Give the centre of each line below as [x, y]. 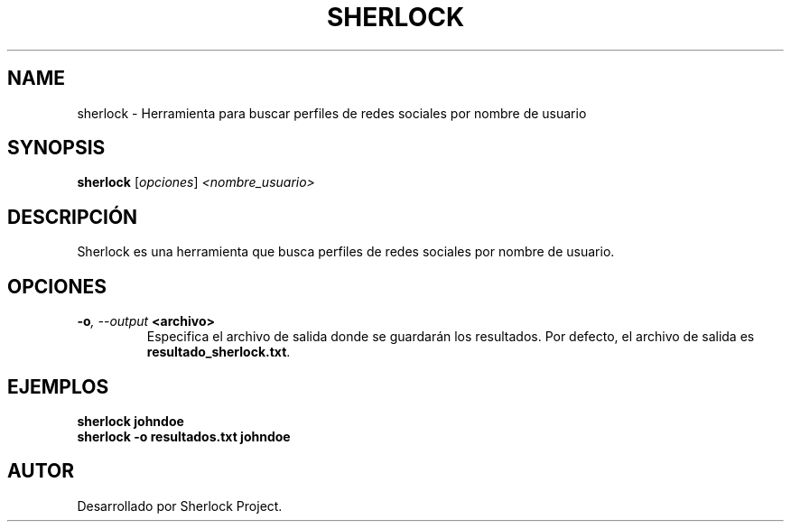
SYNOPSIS [56, 148]
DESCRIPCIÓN [73, 217]
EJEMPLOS [58, 386]
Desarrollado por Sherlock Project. [180, 506]
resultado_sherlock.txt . [219, 352]
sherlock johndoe [130, 421]
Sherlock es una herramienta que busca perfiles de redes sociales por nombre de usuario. [346, 252]
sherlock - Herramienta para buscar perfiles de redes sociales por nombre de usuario [332, 113]
